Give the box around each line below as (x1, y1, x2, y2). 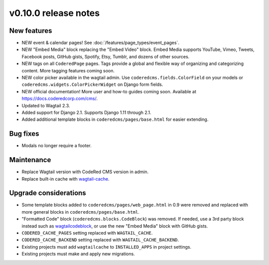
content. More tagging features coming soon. (21, 67, 115, 73)
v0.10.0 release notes (9, 7, 100, 18)
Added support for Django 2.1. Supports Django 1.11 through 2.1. (21, 109, 151, 115)
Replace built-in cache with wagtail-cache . (21, 176, 110, 182)
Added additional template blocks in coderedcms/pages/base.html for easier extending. (21, 116, 209, 122)
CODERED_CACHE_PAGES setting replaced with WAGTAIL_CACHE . (21, 230, 153, 236)
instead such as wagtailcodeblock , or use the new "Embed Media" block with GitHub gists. (21, 223, 208, 229)
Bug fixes (9, 130, 39, 138)
